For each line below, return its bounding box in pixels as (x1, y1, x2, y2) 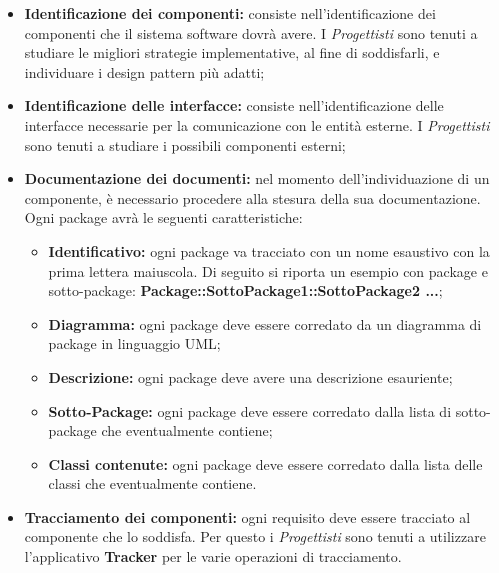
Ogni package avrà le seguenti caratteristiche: (24, 207, 303, 228)
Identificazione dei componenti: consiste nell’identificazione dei (24, 3, 436, 23)
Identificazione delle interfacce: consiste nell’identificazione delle (24, 95, 444, 116)
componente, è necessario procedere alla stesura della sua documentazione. (24, 187, 481, 208)
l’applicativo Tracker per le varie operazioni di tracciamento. (24, 546, 402, 567)
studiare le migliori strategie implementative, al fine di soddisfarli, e (24, 42, 440, 63)
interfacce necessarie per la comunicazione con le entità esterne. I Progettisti (24, 114, 490, 135)
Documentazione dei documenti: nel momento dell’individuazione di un (24, 168, 490, 189)
